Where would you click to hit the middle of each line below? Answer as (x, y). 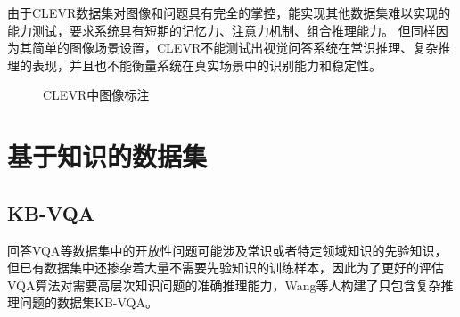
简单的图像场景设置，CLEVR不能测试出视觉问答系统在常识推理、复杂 (235, 48)
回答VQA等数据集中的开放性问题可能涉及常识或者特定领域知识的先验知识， (227, 250)
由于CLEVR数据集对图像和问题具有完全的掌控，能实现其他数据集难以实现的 (229, 12)
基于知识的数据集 (107, 156)
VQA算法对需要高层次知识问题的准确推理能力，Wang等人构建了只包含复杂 (224, 284)
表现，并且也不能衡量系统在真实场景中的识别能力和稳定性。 (206, 65)
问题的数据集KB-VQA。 (88, 302)
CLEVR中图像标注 (96, 95)
